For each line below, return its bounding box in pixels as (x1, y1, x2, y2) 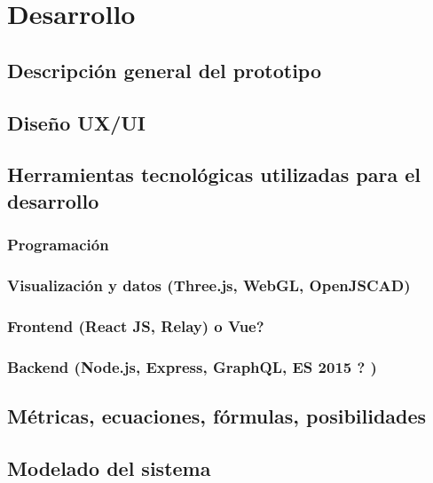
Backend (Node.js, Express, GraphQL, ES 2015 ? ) (7, 355, 377, 377)
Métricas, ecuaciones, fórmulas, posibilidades (7, 401, 427, 429)
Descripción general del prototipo (7, 56, 322, 83)
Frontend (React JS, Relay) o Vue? (7, 314, 264, 337)
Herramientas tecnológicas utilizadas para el (7, 161, 421, 188)
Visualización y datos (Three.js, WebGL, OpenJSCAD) (7, 273, 411, 296)
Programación (7, 234, 109, 256)
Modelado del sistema (7, 454, 211, 481)
